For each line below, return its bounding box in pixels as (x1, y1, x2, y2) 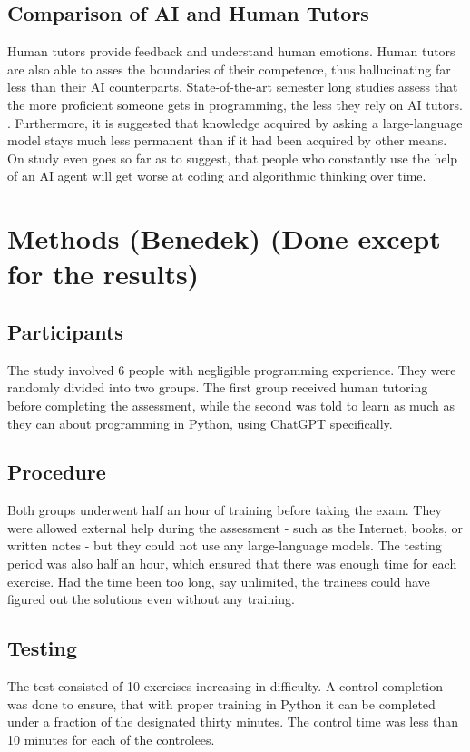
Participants (7, 317, 123, 345)
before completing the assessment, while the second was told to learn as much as (7, 395, 455, 414)
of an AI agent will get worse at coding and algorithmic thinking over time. (7, 166, 426, 185)
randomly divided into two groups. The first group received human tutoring (7, 378, 428, 397)
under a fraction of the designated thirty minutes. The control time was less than (7, 712, 459, 731)
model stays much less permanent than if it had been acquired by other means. (7, 131, 447, 150)
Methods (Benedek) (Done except (7, 220, 441, 257)
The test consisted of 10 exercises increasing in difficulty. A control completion (7, 677, 444, 696)
